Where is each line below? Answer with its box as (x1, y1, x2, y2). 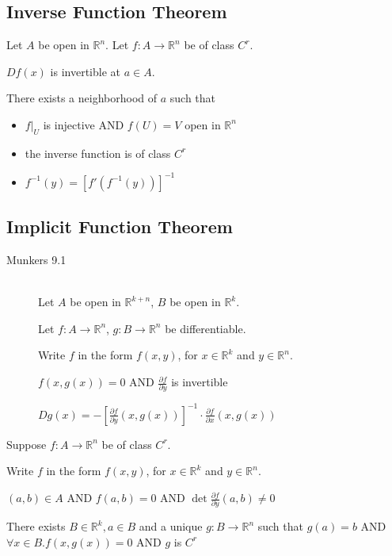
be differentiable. (165, 320, 246, 336)
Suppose (6, 435, 47, 452)
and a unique (139, 518, 203, 535)
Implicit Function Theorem (6, 214, 233, 239)
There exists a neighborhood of (6, 90, 158, 106)
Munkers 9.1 (6, 251, 67, 268)
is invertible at (50, 63, 121, 79)
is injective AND (43, 116, 124, 132)
